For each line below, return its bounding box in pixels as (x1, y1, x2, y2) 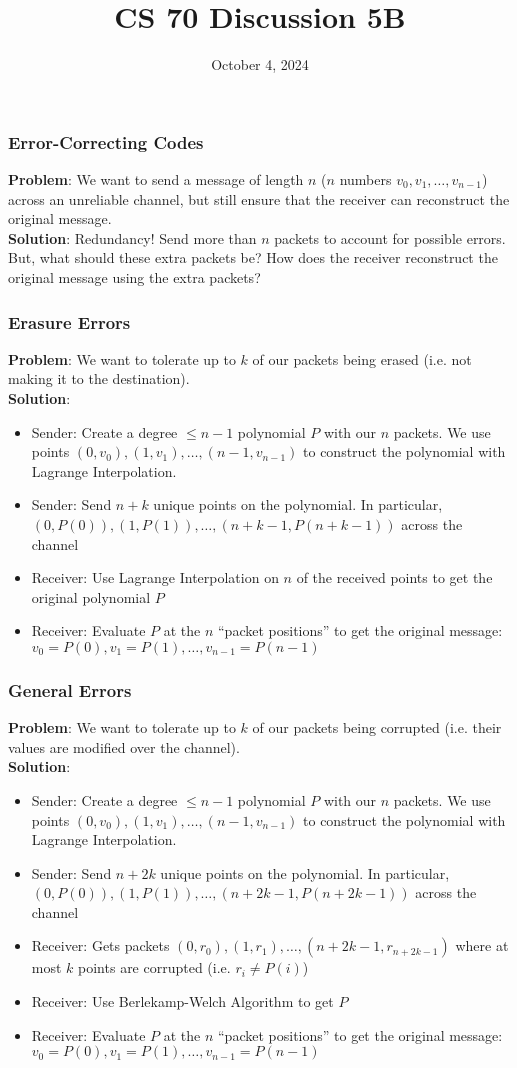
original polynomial (31, 586, 151, 607)
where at (455, 935, 509, 956)
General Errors (8, 677, 132, 702)
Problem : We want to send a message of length (8, 169, 304, 190)
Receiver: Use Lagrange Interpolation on (31, 567, 279, 588)
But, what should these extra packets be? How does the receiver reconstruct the (8, 247, 498, 268)
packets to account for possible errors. (274, 227, 506, 248)
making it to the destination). (8, 368, 190, 389)
